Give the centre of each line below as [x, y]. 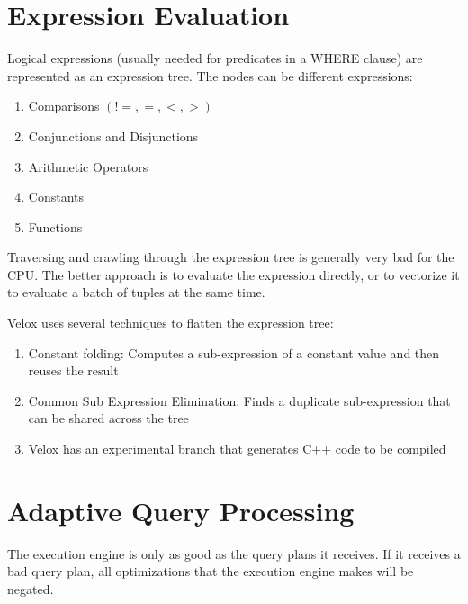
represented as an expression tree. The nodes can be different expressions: [210, 75]
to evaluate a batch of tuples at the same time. [136, 292]
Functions [55, 226]
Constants [56, 197]
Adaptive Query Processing [181, 510]
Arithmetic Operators [88, 166]
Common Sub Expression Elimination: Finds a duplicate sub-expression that [239, 400]
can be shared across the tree [108, 418]
